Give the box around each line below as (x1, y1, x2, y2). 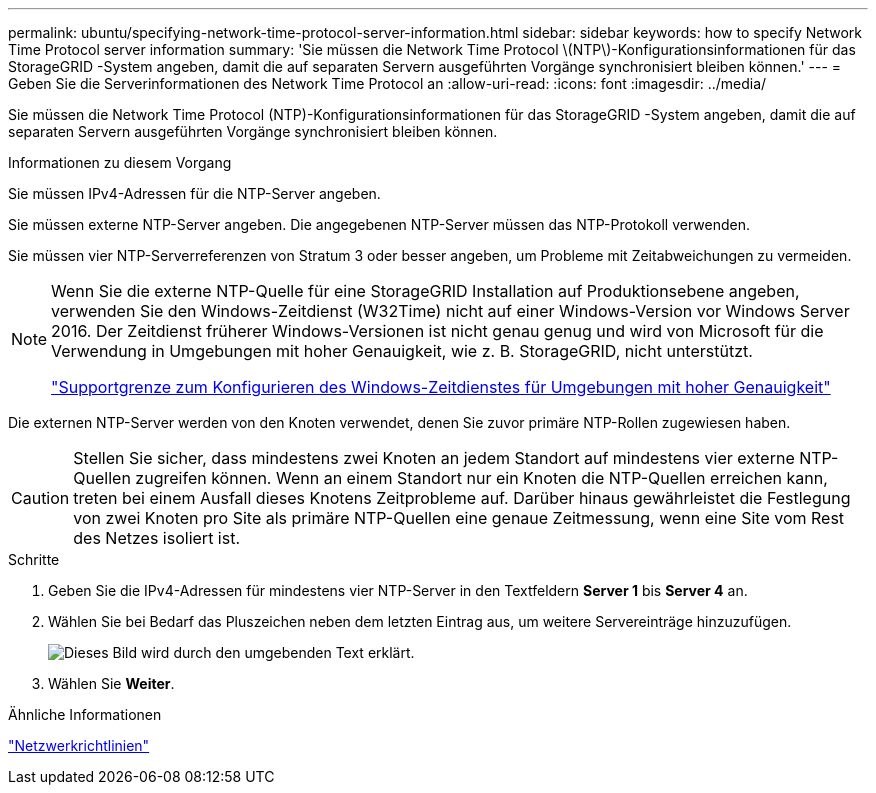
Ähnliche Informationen (8, 706, 162, 723)
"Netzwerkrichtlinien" (8, 737, 150, 754)
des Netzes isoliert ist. (73, 528, 241, 548)
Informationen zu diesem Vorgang (8, 154, 232, 171)
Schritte (8, 551, 60, 568)
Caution (11, 488, 70, 508)
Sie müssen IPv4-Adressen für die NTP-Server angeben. (8, 185, 381, 202)
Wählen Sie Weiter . (48, 675, 175, 692)
